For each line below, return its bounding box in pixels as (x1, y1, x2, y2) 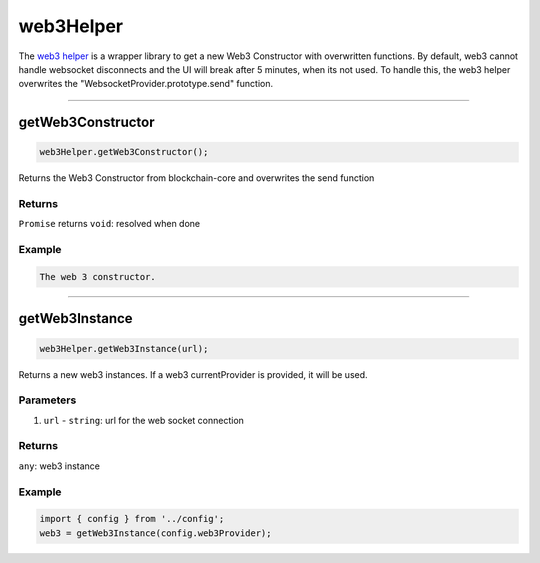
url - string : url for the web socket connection (43, 414, 245, 426)
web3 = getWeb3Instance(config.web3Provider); (39, 527, 272, 539)
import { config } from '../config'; (39, 513, 225, 525)
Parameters (18, 393, 77, 407)
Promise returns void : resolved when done (18, 218, 201, 230)
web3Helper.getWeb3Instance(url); (39, 343, 209, 354)
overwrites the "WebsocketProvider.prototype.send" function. (18, 78, 274, 90)
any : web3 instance (18, 460, 100, 472)
